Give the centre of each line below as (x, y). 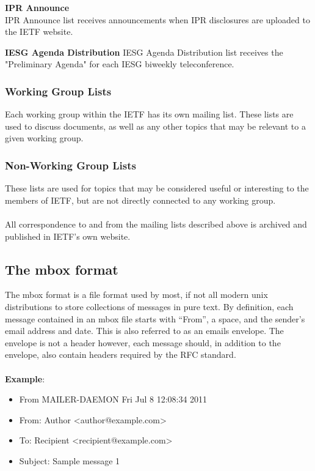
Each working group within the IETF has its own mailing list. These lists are (149, 114)
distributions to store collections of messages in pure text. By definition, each (149, 306)
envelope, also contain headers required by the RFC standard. (121, 354)
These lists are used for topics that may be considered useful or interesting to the (157, 188)
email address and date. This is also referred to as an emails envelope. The (144, 331)
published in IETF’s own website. (68, 236)
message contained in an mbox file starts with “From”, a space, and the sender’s (155, 318)
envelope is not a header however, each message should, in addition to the (143, 342)
